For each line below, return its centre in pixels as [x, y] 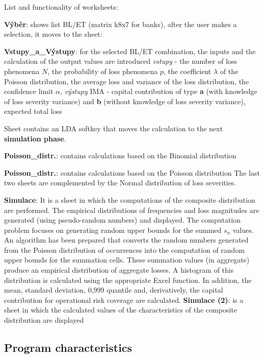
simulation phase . [35, 138]
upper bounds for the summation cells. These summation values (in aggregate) [127, 260]
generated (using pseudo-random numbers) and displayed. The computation [123, 220]
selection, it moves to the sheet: [53, 34]
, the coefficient [187, 71]
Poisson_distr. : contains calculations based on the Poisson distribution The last [132, 172]
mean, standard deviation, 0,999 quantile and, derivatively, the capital [114, 290]
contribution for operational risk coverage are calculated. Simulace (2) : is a [124, 300]
